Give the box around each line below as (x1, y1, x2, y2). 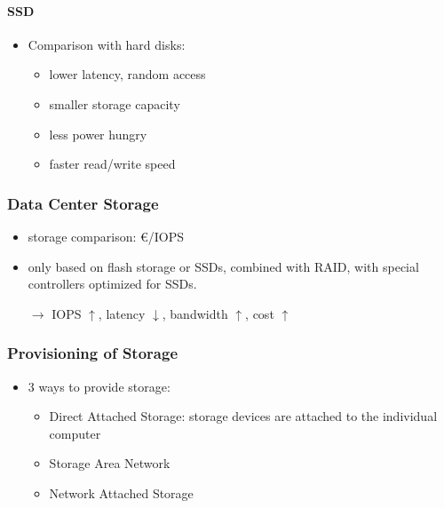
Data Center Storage (7, 192, 159, 214)
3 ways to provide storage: (28, 377, 170, 395)
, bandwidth (162, 304, 228, 322)
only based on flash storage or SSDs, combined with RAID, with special (28, 257, 419, 275)
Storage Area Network (49, 454, 170, 472)
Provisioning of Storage (7, 342, 178, 364)
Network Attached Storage (49, 483, 194, 502)
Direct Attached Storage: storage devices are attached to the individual (49, 407, 438, 425)
